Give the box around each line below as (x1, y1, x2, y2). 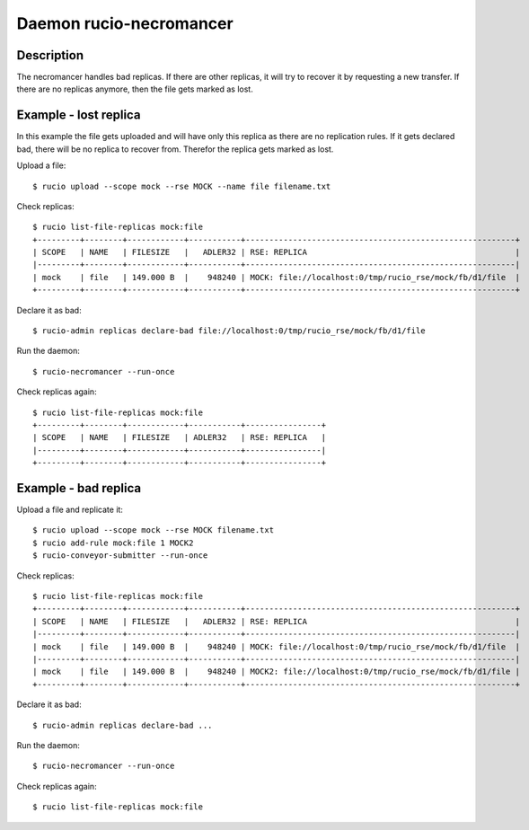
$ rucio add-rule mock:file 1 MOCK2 (32, 537, 194, 548)
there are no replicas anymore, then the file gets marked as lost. (16, 84, 253, 94)
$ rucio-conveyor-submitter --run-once (32, 551, 208, 561)
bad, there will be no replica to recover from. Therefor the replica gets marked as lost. (16, 144, 334, 155)
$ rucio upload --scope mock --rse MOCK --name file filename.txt (32, 181, 331, 191)
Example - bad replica (16, 481, 142, 496)
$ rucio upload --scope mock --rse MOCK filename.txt (32, 525, 274, 535)
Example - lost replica (16, 108, 141, 123)
